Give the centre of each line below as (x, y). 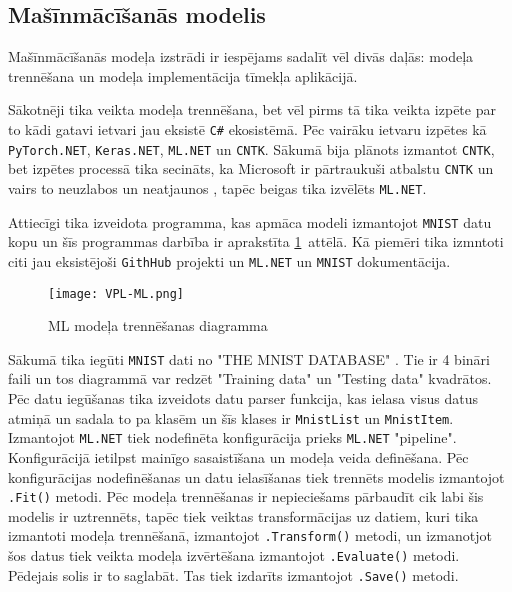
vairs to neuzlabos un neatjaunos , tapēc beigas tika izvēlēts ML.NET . (217, 187)
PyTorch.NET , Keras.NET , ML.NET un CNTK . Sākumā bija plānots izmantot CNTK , (251, 148)
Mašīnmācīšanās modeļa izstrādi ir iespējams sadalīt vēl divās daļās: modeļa (241, 56)
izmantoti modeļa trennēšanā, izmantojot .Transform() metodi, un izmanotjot (250, 535)
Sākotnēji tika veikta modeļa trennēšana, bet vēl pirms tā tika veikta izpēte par (252, 109)
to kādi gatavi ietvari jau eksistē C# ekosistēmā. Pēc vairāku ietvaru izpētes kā (247, 128)
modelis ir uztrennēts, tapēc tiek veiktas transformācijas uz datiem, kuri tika (243, 515)
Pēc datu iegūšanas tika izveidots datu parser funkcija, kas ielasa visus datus (243, 398)
